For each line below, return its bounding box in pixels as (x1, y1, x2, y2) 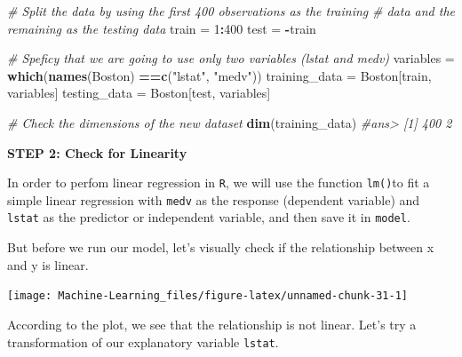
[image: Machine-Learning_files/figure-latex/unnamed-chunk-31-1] (7, 290, 409, 303)
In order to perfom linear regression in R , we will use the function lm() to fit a (7, 173, 430, 192)
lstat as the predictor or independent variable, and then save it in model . (7, 208, 410, 226)
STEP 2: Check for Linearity (7, 143, 187, 162)
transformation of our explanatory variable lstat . (7, 332, 279, 351)
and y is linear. (7, 255, 89, 274)
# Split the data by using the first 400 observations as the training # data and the (7, 2, 455, 20)
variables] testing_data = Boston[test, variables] (7, 83, 271, 102)
